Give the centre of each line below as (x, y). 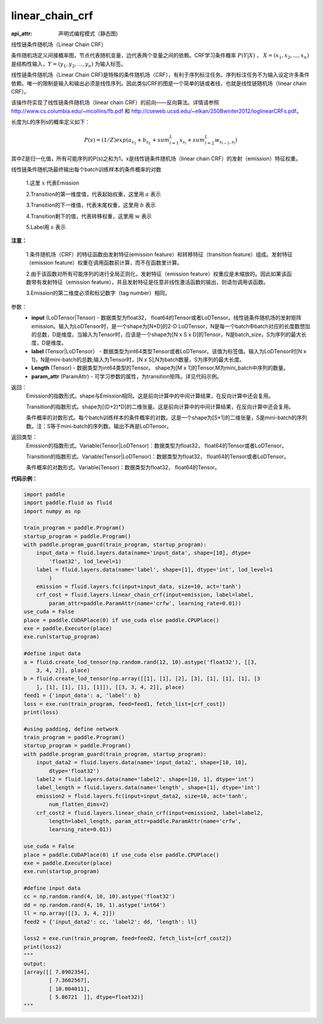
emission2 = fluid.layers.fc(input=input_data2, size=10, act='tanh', (142, 796)
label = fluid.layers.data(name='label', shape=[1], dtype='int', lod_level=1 (155, 570)
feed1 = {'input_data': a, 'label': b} (82, 696)
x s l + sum (192, 141)
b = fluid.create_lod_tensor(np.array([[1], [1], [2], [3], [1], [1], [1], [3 (142, 679)
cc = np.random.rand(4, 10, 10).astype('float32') (100, 896)
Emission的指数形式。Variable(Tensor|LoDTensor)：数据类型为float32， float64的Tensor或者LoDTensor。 (156, 446)
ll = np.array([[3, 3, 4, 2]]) (70, 914)
